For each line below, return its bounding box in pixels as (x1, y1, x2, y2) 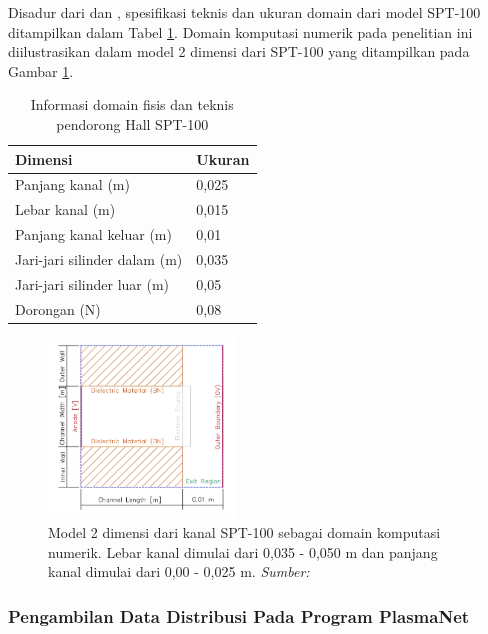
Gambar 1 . (8, 60, 74, 81)
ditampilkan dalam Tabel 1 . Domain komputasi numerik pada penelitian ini (8, 21, 473, 42)
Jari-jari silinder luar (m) (15, 273, 170, 294)
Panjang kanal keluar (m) (15, 224, 172, 245)
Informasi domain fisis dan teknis (30, 94, 234, 115)
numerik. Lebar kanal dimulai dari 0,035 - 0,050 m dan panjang (48, 541, 438, 562)
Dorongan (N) (15, 298, 101, 319)
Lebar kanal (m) (15, 199, 116, 220)
